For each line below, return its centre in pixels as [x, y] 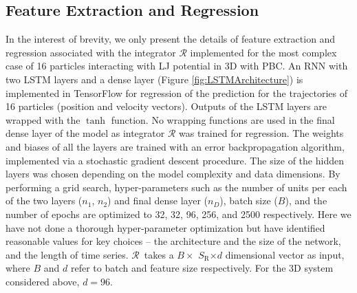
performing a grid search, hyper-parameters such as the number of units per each [176, 187]
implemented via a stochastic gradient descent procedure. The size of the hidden [175, 160]
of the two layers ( [44, 200]
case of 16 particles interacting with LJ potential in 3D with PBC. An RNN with [177, 66]
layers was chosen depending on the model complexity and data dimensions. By [173, 174]
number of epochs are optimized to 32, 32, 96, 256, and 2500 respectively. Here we [178, 214]
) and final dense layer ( [158, 200]
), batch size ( [249, 200]
